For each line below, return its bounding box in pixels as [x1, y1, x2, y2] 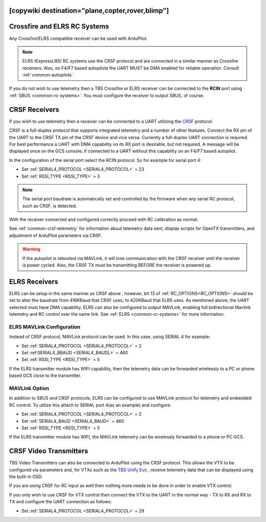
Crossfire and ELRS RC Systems [9, 22, 109, 31]
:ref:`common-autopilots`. [22, 72, 75, 78]
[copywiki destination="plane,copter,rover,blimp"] [9, 6, 169, 15]
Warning [22, 246, 40, 252]
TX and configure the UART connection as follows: [9, 499, 112, 505]
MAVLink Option [9, 385, 49, 392]
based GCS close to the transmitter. [9, 373, 81, 378]
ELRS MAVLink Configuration [9, 323, 81, 330]
